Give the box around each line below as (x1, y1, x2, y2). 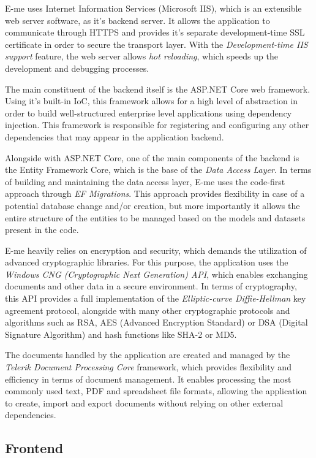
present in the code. (5, 223, 79, 236)
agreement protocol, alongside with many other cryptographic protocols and (5, 303, 290, 316)
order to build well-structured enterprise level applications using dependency (5, 106, 292, 119)
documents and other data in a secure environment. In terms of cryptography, (5, 280, 297, 292)
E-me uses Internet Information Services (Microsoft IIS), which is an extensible (5, 2, 302, 14)
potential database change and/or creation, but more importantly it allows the (5, 199, 300, 212)
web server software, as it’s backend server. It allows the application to (5, 13, 270, 26)
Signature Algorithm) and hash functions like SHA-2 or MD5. (5, 327, 237, 340)
